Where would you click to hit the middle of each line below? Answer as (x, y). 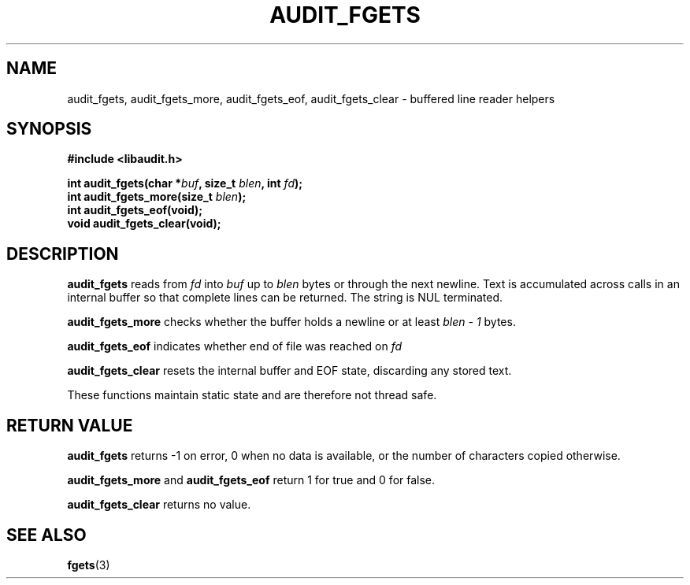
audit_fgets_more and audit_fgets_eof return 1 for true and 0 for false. (251, 480)
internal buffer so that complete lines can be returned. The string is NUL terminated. (285, 298)
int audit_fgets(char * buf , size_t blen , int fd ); (185, 183)
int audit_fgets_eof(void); (135, 210)
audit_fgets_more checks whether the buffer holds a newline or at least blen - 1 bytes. (291, 322)
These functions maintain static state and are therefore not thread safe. (252, 395)
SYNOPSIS (49, 129)
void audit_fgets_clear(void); (144, 224)
